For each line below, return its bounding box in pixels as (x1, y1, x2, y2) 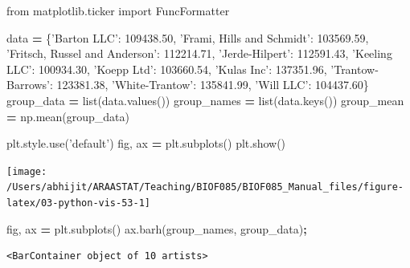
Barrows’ (6, 76, 51, 93)
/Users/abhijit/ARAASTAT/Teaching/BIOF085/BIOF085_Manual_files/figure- (6, 181, 404, 193)
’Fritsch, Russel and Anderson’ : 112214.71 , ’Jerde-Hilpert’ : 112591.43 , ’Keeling (6, 45, 392, 62)
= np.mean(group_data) (6, 108, 129, 124)
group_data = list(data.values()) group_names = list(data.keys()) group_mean (6, 91, 404, 108)
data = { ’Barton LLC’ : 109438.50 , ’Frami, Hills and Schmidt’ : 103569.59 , (6, 29, 369, 46)
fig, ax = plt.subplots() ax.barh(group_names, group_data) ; (6, 220, 307, 237)
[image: (6, 165, 47, 177)
